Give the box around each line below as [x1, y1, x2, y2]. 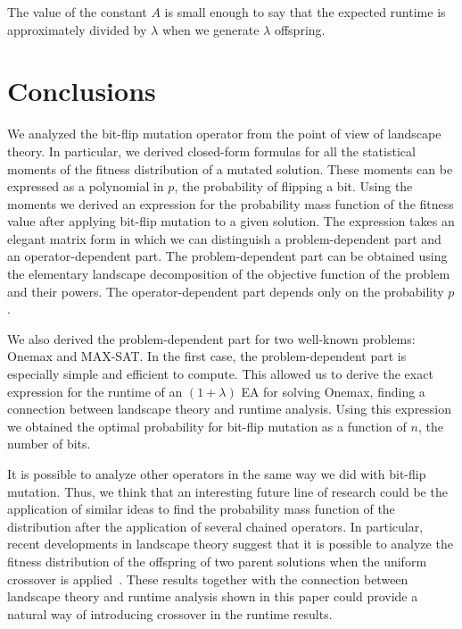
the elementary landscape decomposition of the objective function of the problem [7, 264, 450, 283]
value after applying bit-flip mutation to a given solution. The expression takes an [7, 212, 455, 231]
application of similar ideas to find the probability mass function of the [7, 499, 395, 518]
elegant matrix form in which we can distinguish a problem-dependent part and [7, 229, 441, 247]
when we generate [161, 20, 260, 38]
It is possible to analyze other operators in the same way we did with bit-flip [7, 465, 426, 482]
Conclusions [7, 72, 156, 109]
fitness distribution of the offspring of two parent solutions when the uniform [7, 551, 427, 570]
